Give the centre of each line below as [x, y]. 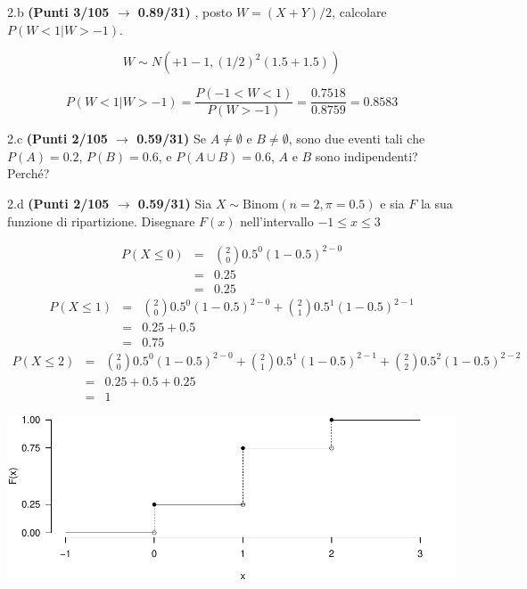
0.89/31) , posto [185, 12]
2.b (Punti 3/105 [58, 12]
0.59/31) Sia [175, 204]
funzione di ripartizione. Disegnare [101, 221]
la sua [436, 204]
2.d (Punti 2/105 [58, 204]
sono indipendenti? [366, 155]
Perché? [29, 173]
